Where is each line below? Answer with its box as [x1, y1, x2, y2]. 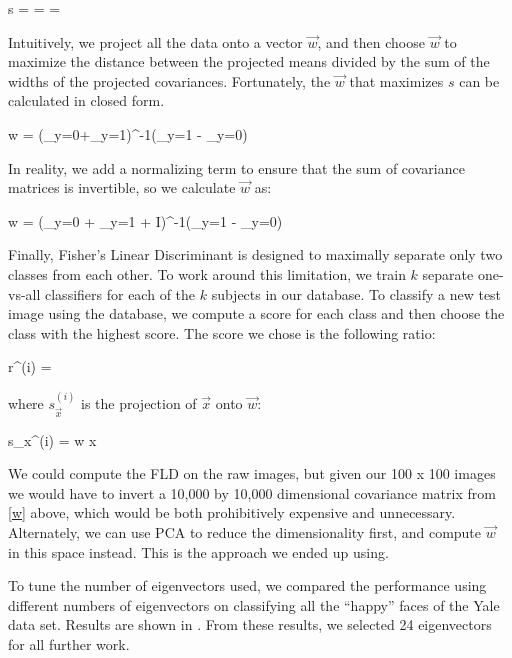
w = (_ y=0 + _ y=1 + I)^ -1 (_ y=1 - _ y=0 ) [8, 210, 283, 231]
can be [459, 70, 500, 91]
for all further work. [8, 634, 130, 655]
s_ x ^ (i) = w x [8, 429, 97, 450]
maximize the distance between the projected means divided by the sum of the [8, 51, 490, 72]
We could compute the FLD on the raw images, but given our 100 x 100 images [8, 463, 496, 484]
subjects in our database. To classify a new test [211, 283, 502, 304]
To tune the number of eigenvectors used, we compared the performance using [8, 575, 487, 596]
